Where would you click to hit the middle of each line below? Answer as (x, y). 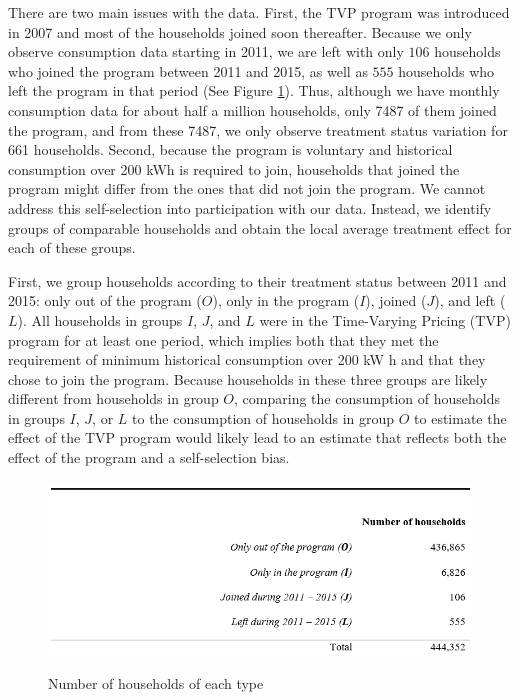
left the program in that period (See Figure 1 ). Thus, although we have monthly (254, 90)
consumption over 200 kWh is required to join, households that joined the (234, 168)
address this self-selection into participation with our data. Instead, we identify (250, 207)
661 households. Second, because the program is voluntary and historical (230, 149)
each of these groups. (72, 247)
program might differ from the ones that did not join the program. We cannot (247, 188)
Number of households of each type (156, 683)
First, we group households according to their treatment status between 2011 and (257, 280)
